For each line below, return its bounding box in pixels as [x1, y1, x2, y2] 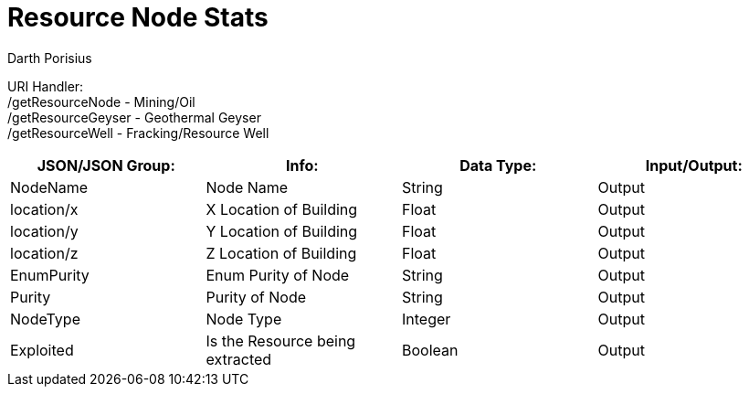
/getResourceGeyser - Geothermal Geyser [7, 109, 261, 125]
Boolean [402, 340, 459, 359]
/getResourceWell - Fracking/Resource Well [7, 124, 269, 141]
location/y [10, 221, 79, 240]
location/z [10, 243, 79, 262]
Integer [402, 309, 451, 328]
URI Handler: [7, 78, 84, 94]
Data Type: [459, 155, 537, 175]
